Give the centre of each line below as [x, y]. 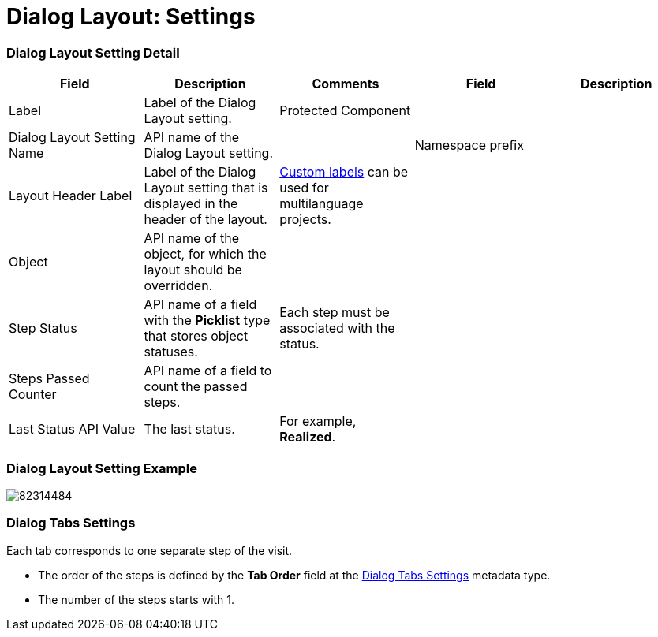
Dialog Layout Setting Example [102, 468]
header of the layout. [206, 220]
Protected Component [345, 111]
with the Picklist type [207, 320]
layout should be [193, 270]
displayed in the [191, 204]
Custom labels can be [344, 172]
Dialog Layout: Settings [131, 17]
